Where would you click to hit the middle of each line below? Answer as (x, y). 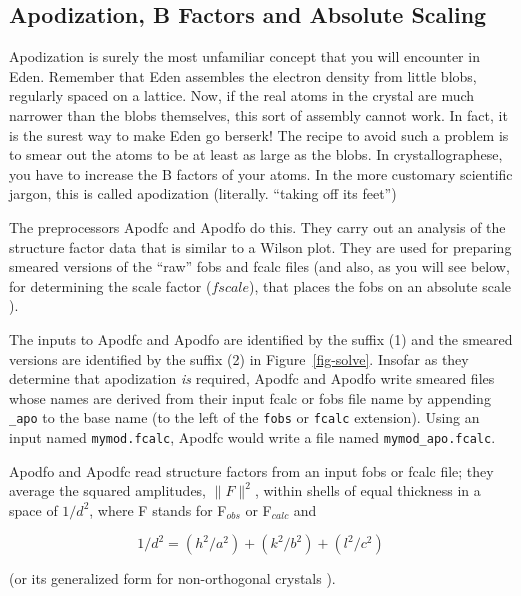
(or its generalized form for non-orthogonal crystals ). (172, 578)
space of (33, 509)
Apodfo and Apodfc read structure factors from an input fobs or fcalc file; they (251, 470)
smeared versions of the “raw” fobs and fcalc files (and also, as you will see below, (259, 266)
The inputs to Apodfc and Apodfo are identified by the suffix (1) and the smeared (261, 338)
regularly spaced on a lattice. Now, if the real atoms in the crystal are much (242, 95)
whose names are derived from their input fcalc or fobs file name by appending (250, 397)
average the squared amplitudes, (108, 490)
